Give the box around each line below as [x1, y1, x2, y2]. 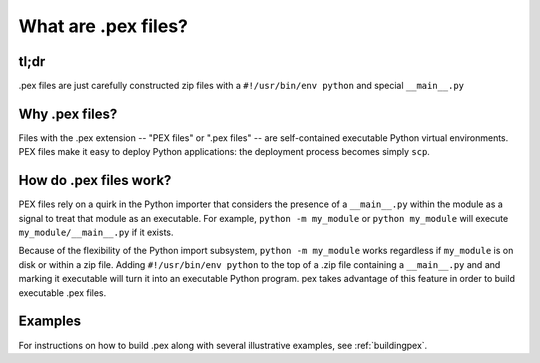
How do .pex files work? [18, 172, 172, 189]
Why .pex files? [18, 105, 118, 122]
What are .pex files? [18, 15, 189, 37]
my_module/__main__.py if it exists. [18, 226, 174, 239]
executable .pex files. [18, 286, 107, 299]
